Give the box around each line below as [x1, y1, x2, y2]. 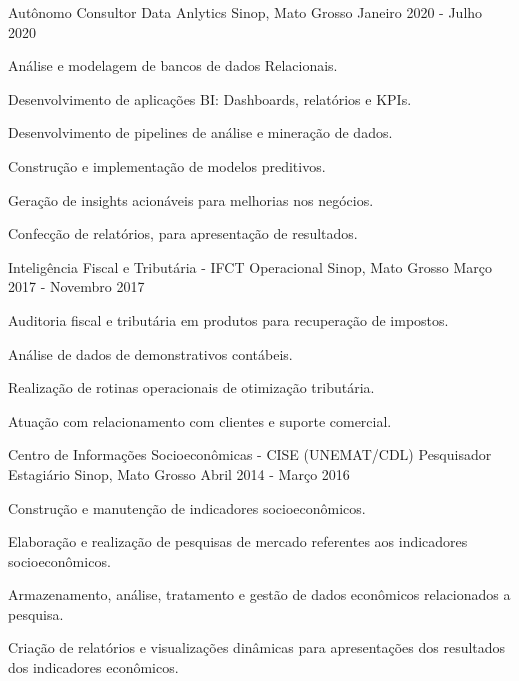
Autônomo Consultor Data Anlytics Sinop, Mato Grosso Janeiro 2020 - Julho [8, 2, 483, 22]
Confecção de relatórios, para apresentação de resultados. [8, 223, 358, 244]
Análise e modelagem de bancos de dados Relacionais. [8, 55, 338, 76]
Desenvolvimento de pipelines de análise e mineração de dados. [8, 122, 393, 143]
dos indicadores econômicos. [8, 657, 179, 678]
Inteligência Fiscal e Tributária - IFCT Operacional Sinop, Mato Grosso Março [8, 256, 492, 277]
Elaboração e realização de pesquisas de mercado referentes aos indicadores [8, 531, 468, 552]
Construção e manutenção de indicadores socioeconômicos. [8, 497, 366, 518]
